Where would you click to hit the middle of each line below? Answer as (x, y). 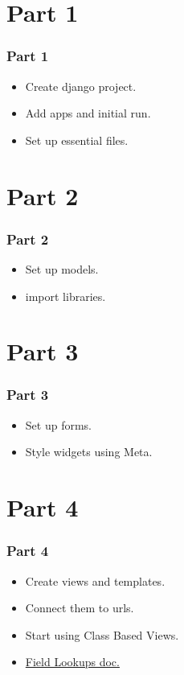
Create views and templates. (95, 580)
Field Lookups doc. (72, 662)
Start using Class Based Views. (102, 634)
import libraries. (65, 296)
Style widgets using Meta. (89, 452)
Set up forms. (58, 424)
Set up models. (62, 268)
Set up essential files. (77, 140)
